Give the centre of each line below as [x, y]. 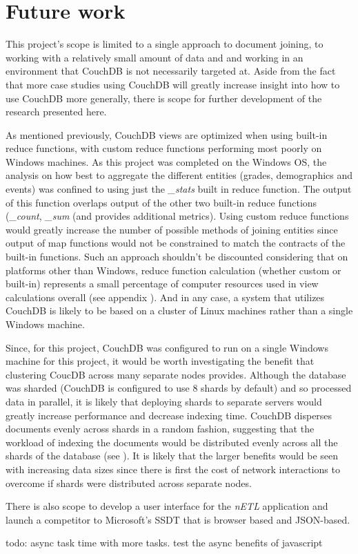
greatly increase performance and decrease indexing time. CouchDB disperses [169, 415]
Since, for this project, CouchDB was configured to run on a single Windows [167, 347]
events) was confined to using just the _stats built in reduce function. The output [179, 189]
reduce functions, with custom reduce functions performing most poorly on [164, 148]
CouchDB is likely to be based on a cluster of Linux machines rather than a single [179, 311]
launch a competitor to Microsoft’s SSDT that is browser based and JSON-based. [178, 519]
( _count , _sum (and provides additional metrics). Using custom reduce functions [177, 216]
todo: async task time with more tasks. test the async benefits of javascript [164, 543]
